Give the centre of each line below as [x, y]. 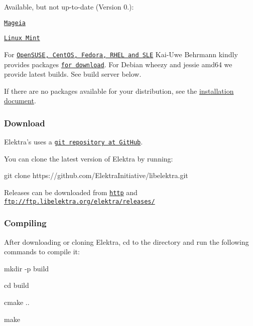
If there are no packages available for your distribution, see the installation [119, 91]
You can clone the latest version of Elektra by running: [89, 158]
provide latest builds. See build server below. [73, 74]
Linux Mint [22, 38]
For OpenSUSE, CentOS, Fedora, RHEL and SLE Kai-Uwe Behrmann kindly [121, 54]
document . [20, 101]
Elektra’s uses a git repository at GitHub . [74, 142]
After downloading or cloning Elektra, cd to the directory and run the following [126, 241]
